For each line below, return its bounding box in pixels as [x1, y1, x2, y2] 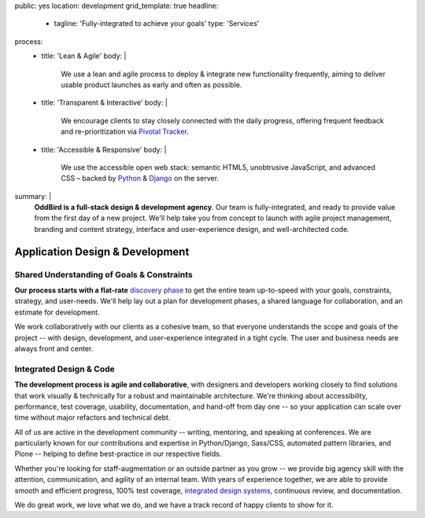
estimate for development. [14, 307, 100, 317]
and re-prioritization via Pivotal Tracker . [61, 127, 189, 137]
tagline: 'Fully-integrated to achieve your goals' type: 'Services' [54, 19, 260, 28]
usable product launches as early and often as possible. [61, 79, 242, 90]
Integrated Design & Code [14, 363, 115, 374]
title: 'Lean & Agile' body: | [41, 51, 127, 61]
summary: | [14, 191, 52, 200]
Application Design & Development [14, 244, 190, 259]
